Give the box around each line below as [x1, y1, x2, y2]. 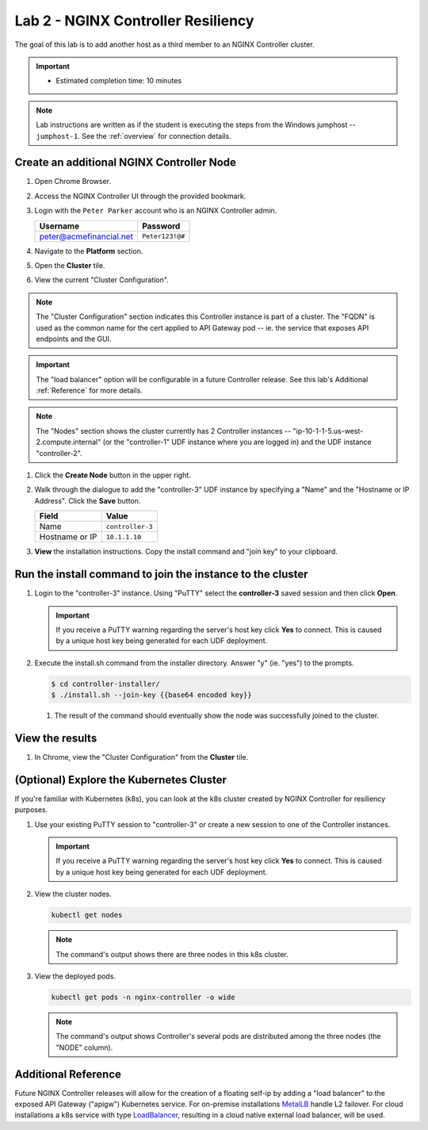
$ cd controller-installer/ [51, 679, 160, 688]
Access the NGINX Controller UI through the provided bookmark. [34, 191, 246, 201]
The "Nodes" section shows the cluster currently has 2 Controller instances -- [36, 426, 292, 435]
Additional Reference [14, 1067, 122, 1081]
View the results [14, 731, 97, 745]
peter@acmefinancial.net [39, 231, 134, 242]
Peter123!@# [141, 232, 185, 241]
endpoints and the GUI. [36, 334, 112, 343]
